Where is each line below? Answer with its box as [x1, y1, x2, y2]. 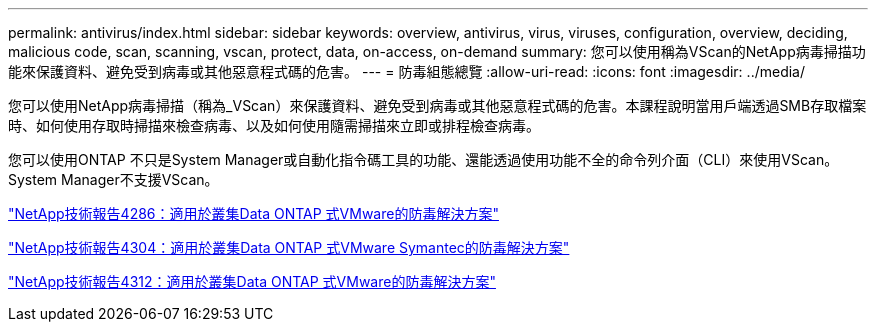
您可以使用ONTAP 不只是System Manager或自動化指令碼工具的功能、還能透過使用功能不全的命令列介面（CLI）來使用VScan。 [8, 151, 839, 168]
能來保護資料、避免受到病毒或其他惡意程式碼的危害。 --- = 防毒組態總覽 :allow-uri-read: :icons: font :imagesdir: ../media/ [8, 63, 806, 80]
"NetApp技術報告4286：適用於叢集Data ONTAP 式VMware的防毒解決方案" [8, 205, 499, 222]
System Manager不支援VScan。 [8, 171, 219, 188]
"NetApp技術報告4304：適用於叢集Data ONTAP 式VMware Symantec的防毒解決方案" [8, 239, 570, 256]
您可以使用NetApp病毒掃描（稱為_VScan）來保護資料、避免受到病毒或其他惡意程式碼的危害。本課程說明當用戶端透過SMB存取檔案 [8, 97, 867, 114]
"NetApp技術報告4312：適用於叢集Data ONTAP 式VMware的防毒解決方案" [8, 273, 496, 290]
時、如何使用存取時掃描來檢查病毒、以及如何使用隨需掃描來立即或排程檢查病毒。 [8, 117, 540, 134]
